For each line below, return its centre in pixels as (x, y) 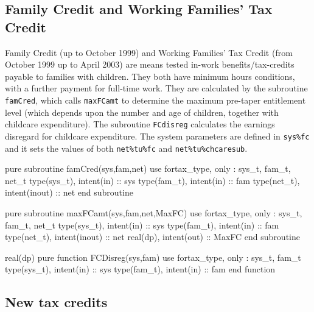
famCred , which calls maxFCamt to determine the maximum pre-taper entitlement (155, 100)
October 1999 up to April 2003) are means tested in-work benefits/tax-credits (150, 64)
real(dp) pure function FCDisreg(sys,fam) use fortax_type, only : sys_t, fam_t (153, 257)
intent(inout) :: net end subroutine (69, 192)
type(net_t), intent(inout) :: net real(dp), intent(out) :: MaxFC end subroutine (152, 237)
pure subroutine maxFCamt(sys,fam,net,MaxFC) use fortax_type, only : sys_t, (154, 212)
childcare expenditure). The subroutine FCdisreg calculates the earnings (140, 124)
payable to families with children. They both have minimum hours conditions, (150, 76)
